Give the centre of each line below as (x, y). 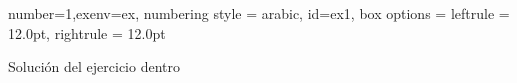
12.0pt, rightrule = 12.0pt (87, 32)
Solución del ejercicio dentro (94, 66)
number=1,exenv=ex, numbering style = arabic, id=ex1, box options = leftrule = (259, 13)
